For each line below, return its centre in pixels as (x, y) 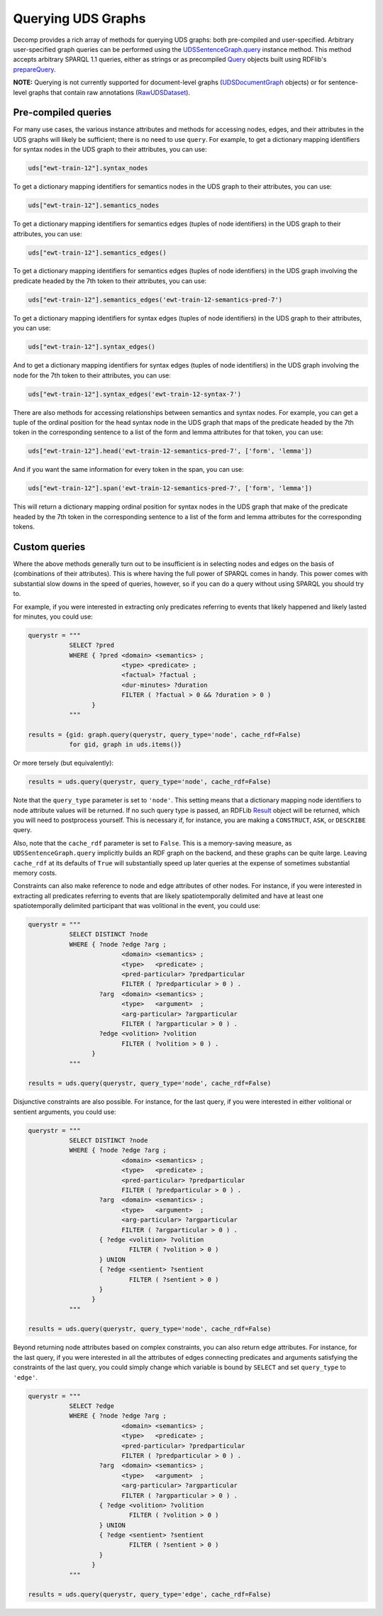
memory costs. (35, 873)
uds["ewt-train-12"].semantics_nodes (94, 205)
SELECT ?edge (92, 1406)
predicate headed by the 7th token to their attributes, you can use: (110, 281)
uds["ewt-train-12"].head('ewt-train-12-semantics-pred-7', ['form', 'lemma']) (170, 451)
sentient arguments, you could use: (65, 1112)
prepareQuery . (34, 69)
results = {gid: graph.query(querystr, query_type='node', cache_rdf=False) (165, 735)
